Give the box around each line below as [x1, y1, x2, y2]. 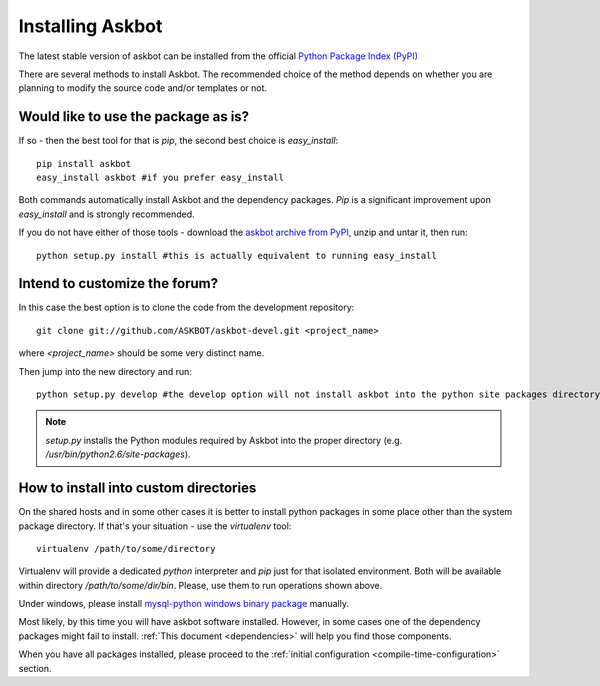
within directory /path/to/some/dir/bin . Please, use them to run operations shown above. [18, 579, 383, 591]
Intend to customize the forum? [18, 275, 219, 292]
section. [18, 662, 52, 674]
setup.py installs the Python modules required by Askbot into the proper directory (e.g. [45, 434, 403, 446]
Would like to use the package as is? [18, 108, 250, 125]
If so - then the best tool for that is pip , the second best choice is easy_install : [18, 135, 339, 147]
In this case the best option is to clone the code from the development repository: [18, 301, 355, 314]
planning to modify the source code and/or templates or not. [18, 82, 268, 94]
